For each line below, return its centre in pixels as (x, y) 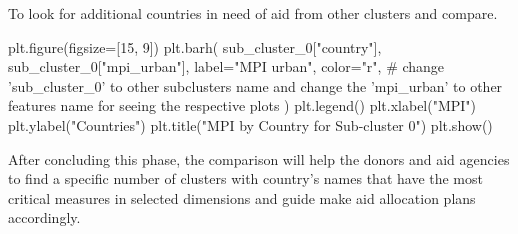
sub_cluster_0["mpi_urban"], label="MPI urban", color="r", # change (226, 66)
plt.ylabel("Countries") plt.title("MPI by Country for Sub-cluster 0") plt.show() (250, 124)
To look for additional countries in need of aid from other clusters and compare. (253, 13)
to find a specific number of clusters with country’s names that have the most (245, 178)
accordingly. (44, 217)
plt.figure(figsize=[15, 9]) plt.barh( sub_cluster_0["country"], (195, 46)
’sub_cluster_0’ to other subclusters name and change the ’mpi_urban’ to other (255, 85)
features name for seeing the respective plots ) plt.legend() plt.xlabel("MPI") (242, 105)
